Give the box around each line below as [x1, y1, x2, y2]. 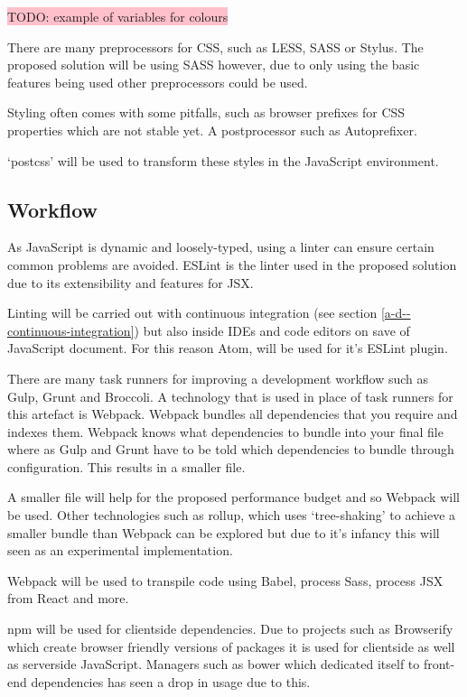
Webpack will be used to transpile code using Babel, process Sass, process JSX [7, 571, 444, 590]
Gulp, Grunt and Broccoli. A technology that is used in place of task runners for [7, 386, 453, 405]
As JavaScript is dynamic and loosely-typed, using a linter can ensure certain [7, 237, 434, 256]
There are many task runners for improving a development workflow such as [7, 368, 429, 387]
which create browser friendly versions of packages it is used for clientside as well [7, 637, 455, 655]
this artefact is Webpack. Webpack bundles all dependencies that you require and [7, 404, 458, 423]
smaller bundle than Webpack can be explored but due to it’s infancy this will [7, 523, 440, 542]
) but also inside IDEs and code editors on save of [134, 321, 410, 339]
